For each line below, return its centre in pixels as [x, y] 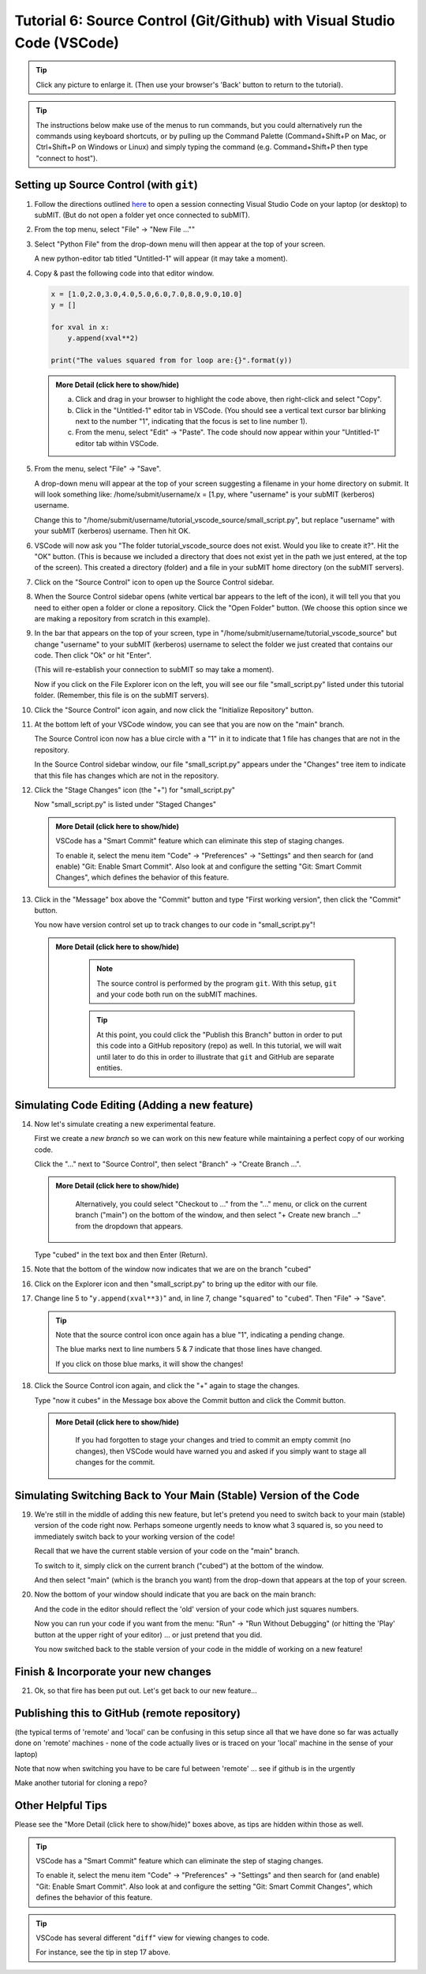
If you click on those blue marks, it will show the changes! [149, 1364]
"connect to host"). [67, 158]
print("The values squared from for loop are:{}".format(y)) [172, 360]
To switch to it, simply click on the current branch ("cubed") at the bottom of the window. [179, 1565]
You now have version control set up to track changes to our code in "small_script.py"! [175, 925]
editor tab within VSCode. [117, 443]
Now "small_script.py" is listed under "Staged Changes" [125, 805]
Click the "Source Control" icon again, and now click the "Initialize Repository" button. [174, 710]
